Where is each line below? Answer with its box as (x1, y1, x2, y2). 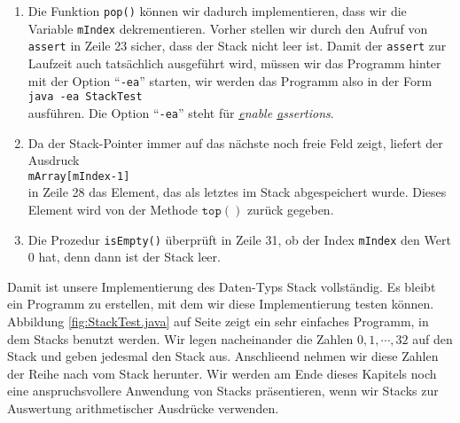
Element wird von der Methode (27, 200, 199, 218)
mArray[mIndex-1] (27, 169, 130, 183)
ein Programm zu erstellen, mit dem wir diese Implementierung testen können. (7, 294, 434, 313)
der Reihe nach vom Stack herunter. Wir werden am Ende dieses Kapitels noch (7, 364, 437, 382)
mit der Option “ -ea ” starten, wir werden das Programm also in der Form (27, 71, 433, 90)
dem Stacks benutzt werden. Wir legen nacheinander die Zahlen (7, 329, 354, 348)
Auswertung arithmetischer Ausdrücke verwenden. (7, 398, 279, 417)
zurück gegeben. (246, 200, 334, 218)
